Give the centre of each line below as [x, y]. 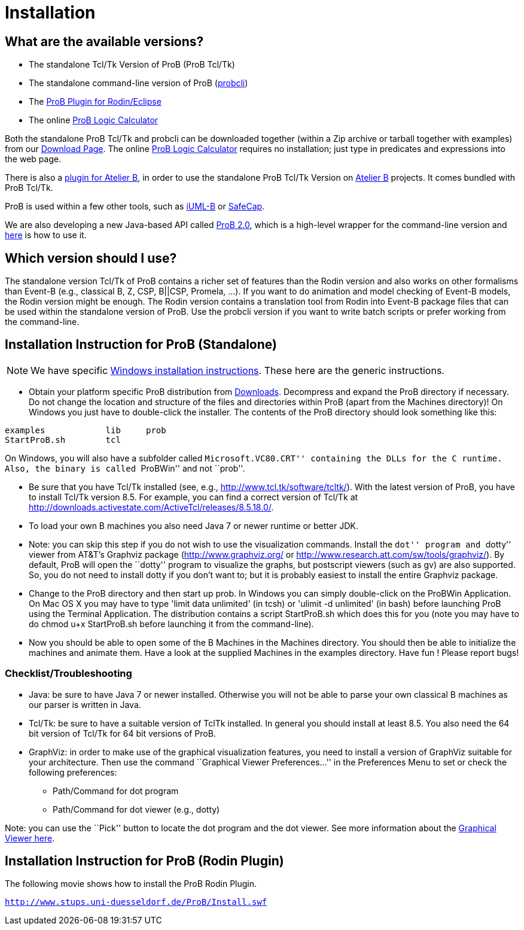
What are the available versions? [104, 41]
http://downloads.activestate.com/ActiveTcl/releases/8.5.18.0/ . [151, 507]
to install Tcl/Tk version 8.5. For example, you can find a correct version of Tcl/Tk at [194, 497]
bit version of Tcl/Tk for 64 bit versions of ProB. [122, 733]
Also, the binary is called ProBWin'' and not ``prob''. [125, 468]
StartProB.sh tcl [63, 440]
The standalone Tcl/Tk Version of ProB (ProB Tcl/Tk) [132, 65]
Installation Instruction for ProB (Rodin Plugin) [144, 861]
